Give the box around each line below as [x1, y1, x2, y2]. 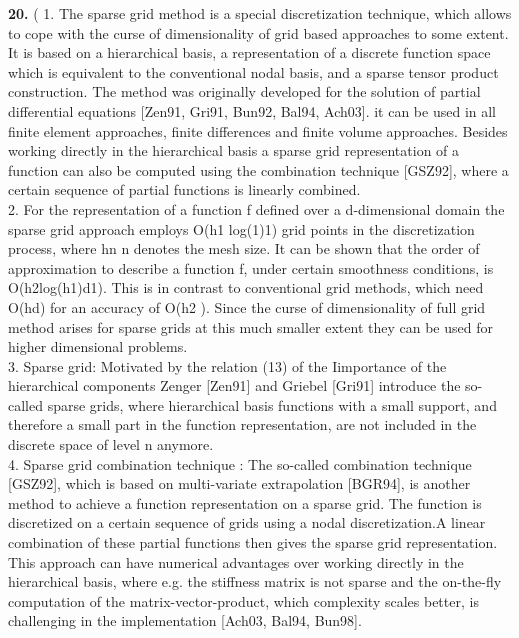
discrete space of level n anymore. [8, 434, 214, 455]
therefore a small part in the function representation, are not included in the [8, 414, 477, 435]
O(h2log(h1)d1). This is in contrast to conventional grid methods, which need [8, 277, 484, 298]
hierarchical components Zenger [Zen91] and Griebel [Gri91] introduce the [8, 375, 461, 396]
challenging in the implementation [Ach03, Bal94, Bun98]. [8, 610, 362, 631]
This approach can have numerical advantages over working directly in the [8, 551, 464, 572]
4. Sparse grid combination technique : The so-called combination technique [8, 453, 472, 474]
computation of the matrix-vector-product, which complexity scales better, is [8, 590, 479, 611]
